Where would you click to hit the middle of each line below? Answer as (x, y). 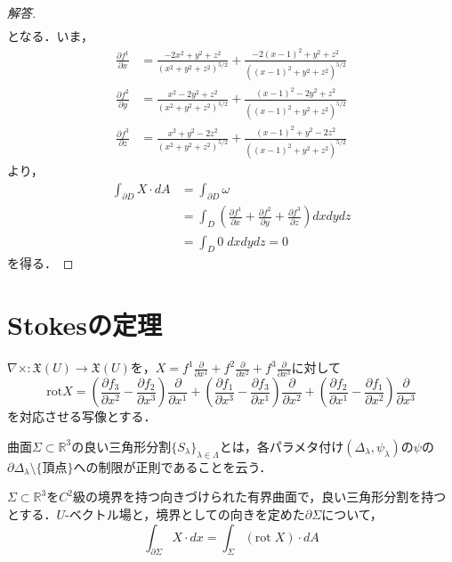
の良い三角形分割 (121, 446)
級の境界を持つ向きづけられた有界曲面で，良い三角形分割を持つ (259, 497)
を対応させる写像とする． (82, 416)
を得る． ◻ (40, 263)
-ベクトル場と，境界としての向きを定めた (185, 513)
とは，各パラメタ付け (282, 446)
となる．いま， (50, 36)
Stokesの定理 (85, 325)
